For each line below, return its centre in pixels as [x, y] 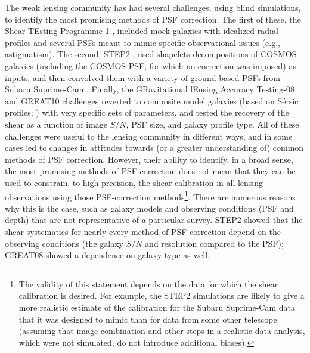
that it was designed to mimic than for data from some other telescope [148, 319]
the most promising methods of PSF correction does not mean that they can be [150, 171]
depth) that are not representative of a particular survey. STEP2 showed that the [154, 220]
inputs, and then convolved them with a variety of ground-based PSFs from [142, 77]
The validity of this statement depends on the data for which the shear [148, 284]
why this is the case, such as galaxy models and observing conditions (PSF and [149, 208]
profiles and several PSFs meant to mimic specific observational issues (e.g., [142, 42]
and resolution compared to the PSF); [214, 243]
